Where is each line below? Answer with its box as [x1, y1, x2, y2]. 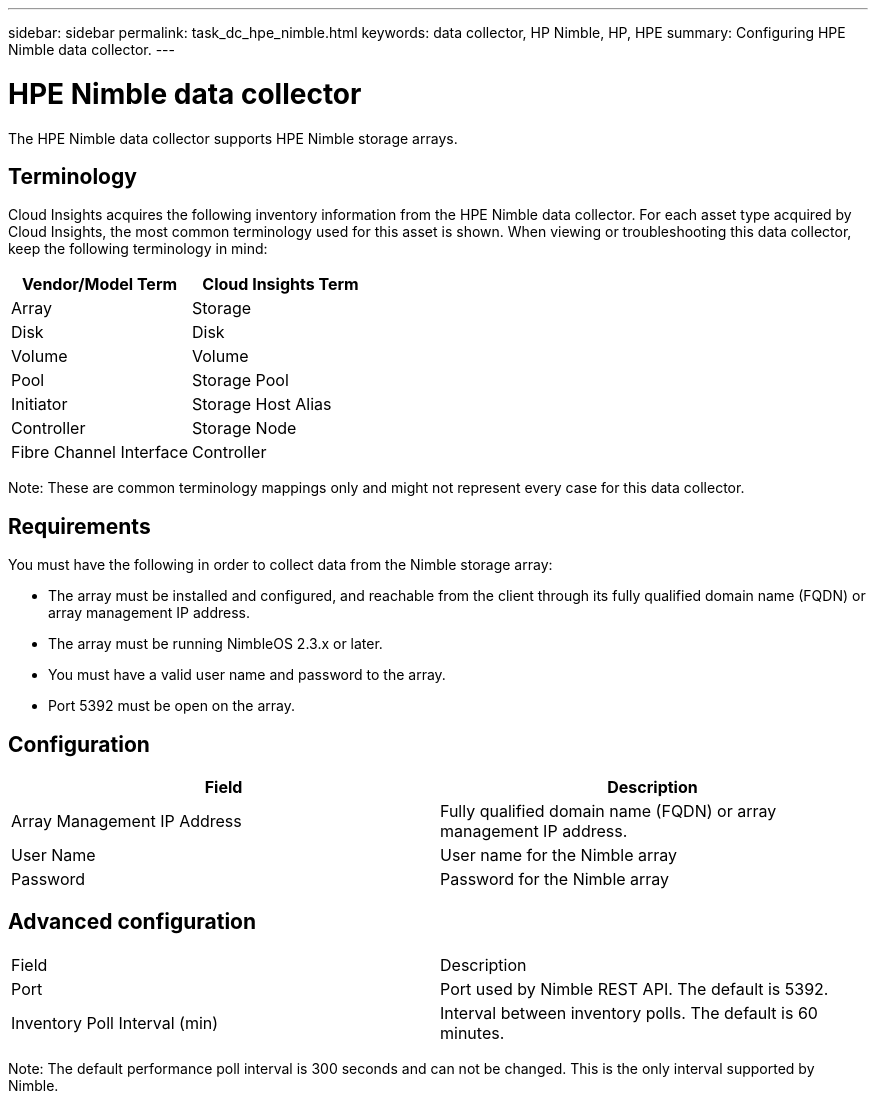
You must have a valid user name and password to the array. [48, 666, 446, 684]
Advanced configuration [8, 909, 257, 935]
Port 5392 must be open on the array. [48, 697, 295, 715]
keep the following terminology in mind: [8, 240, 268, 258]
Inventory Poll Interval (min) [11, 1012, 219, 1033]
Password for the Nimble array [440, 869, 670, 890]
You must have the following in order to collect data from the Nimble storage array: [8, 556, 553, 574]
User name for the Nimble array [440, 845, 678, 866]
